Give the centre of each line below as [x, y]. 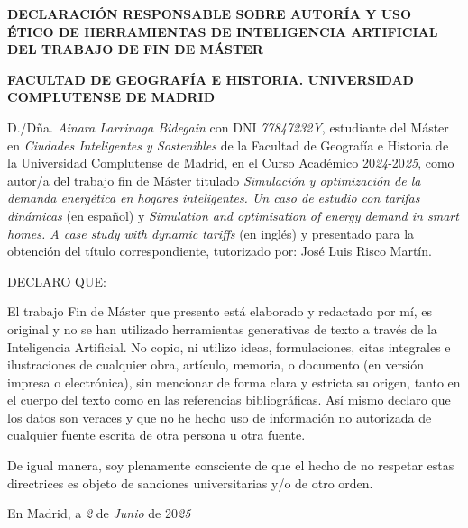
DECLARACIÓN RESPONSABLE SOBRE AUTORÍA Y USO [210, 14]
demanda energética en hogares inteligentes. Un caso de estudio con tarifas [214, 198]
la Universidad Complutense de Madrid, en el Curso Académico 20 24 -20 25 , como [231, 163]
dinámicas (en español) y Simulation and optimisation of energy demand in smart [233, 215]
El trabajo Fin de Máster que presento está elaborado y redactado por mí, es [220, 311]
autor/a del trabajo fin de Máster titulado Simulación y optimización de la [214, 180]
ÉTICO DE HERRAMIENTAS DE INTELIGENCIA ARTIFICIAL [223, 31]
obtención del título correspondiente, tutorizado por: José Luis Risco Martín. [220, 251]
